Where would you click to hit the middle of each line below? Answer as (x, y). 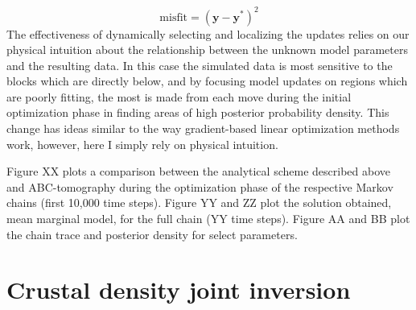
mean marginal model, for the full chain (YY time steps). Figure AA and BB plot (208, 219)
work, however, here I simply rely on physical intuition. (142, 144)
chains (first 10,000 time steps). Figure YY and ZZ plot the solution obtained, (199, 203)
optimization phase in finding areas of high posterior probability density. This (198, 112)
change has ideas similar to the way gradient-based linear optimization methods (203, 128)
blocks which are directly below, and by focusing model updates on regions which (207, 81)
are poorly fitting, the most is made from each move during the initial (179, 96)
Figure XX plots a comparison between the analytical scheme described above (198, 171)
